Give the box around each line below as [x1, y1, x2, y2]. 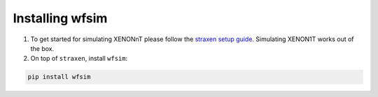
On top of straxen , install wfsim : [30, 54, 128, 63]
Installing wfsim [13, 10, 108, 26]
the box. [30, 44, 55, 52]
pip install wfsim [27, 73, 91, 81]
